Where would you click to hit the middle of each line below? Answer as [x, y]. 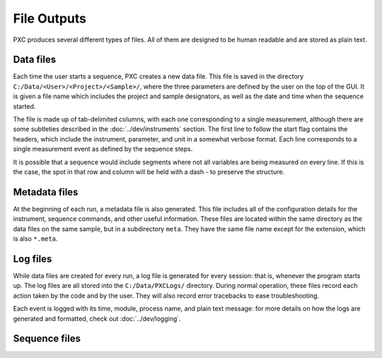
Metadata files [46, 192]
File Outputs [50, 18]
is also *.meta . [35, 239]
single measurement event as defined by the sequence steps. [103, 149]
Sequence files [47, 339]
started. [24, 106]
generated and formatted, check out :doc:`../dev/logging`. [97, 318]
